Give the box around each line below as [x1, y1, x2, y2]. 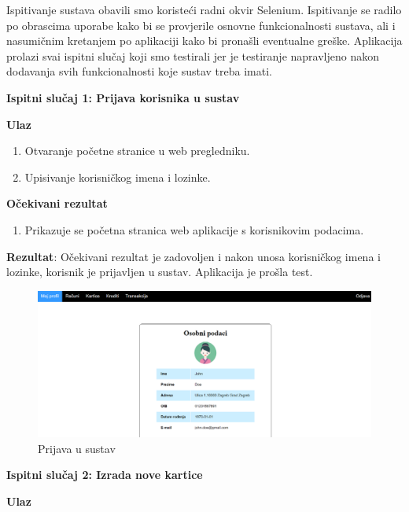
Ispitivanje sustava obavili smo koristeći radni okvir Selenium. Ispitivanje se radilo [6, 2, 402, 17]
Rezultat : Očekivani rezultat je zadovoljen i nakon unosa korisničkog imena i [6, 248, 381, 264]
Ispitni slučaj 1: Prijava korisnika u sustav [6, 89, 240, 105]
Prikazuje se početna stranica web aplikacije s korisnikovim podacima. [24, 221, 364, 238]
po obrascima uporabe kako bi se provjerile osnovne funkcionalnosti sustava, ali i [6, 17, 396, 33]
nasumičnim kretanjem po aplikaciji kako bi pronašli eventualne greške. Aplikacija [6, 32, 403, 49]
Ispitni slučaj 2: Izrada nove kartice [6, 466, 203, 483]
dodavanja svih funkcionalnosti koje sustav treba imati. [6, 63, 272, 79]
